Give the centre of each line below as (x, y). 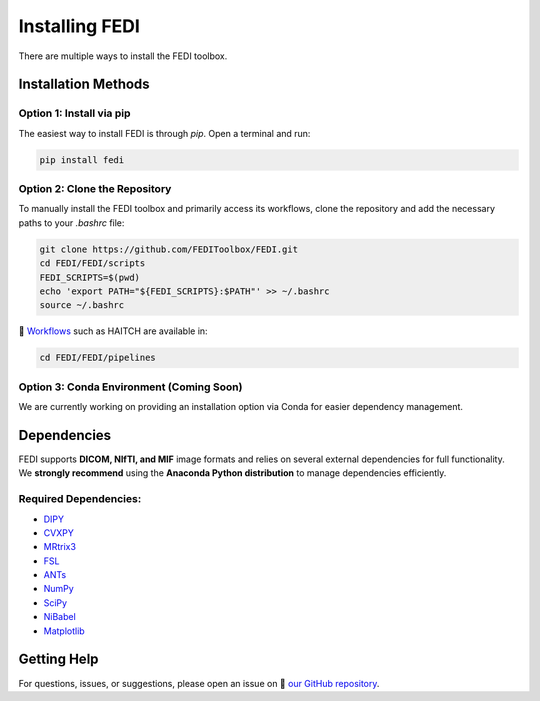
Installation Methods (84, 84)
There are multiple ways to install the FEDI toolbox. (123, 56)
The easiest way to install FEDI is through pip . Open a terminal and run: (164, 133)
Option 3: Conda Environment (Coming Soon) (130, 387)
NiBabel (60, 617)
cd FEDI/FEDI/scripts (92, 263)
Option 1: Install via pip (74, 113)
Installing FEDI (79, 26)
